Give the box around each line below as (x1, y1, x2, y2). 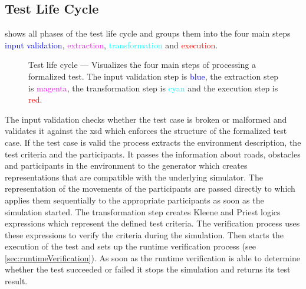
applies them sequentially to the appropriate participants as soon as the (5, 193, 264, 206)
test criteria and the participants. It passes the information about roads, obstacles (5, 147, 301, 160)
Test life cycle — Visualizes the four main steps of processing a (28, 58, 256, 71)
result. (5, 275, 28, 287)
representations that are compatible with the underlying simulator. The (5, 170, 263, 183)
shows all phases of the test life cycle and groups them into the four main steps (5, 27, 291, 40)
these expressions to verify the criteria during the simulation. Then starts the (5, 228, 284, 241)
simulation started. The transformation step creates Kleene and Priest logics (5, 205, 281, 218)
